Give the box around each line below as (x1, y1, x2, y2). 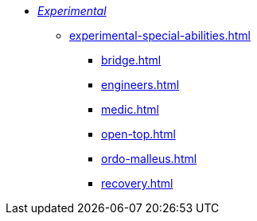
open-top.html (101, 127, 176, 141)
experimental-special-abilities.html (69, 29, 251, 42)
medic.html (101, 103, 159, 116)
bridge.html (101, 53, 162, 67)
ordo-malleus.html (101, 152, 197, 165)
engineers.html (101, 78, 180, 91)
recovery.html (101, 176, 173, 190)
